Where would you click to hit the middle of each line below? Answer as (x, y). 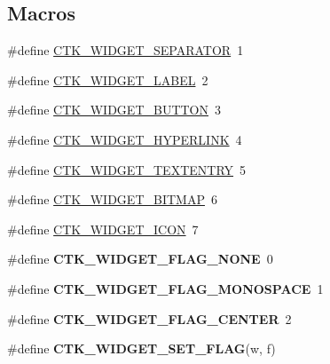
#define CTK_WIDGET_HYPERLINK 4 (125, 139)
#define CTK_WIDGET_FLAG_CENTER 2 (149, 318)
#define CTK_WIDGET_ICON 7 (103, 229)
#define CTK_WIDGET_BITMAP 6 (112, 199)
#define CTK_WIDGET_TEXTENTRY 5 (127, 169)
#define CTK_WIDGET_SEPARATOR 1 (126, 50)
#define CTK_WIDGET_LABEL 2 (108, 79)
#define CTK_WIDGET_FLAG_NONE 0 (140, 259)
